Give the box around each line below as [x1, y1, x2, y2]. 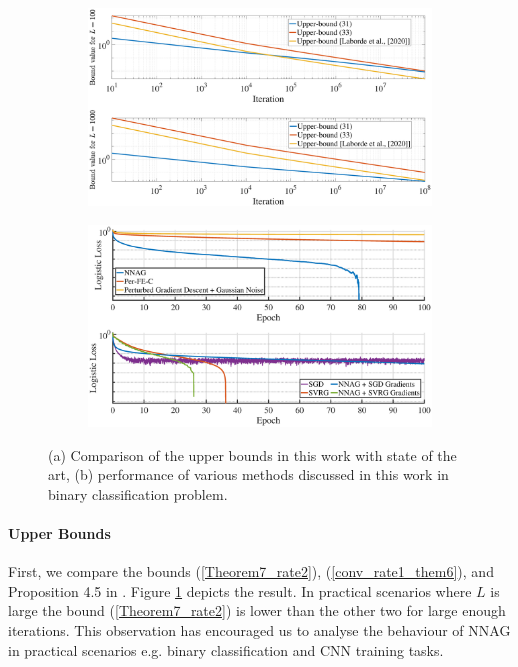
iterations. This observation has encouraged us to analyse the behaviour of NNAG [8, 619, 511, 640]
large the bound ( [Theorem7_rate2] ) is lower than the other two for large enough [8, 600, 506, 621]
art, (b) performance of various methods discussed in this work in [48, 464, 449, 485]
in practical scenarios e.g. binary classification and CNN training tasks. [8, 639, 444, 660]
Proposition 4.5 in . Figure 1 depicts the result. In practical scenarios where [8, 580, 472, 601]
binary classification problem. [48, 483, 228, 504]
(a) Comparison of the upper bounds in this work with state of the [48, 444, 457, 465]
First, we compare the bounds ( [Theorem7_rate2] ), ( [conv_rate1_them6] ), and [8, 561, 494, 582]
